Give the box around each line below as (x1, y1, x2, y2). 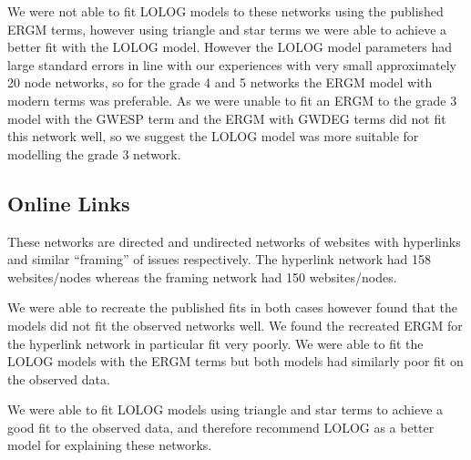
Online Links (7, 189, 130, 217)
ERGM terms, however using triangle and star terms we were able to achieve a (7, 19, 447, 38)
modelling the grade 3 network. (7, 144, 181, 163)
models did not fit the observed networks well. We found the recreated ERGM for (7, 315, 463, 334)
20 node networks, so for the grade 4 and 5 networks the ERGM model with (7, 73, 433, 92)
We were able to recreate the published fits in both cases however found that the (7, 298, 457, 317)
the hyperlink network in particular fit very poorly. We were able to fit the (7, 333, 424, 353)
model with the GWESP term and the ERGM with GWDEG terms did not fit (7, 108, 446, 128)
